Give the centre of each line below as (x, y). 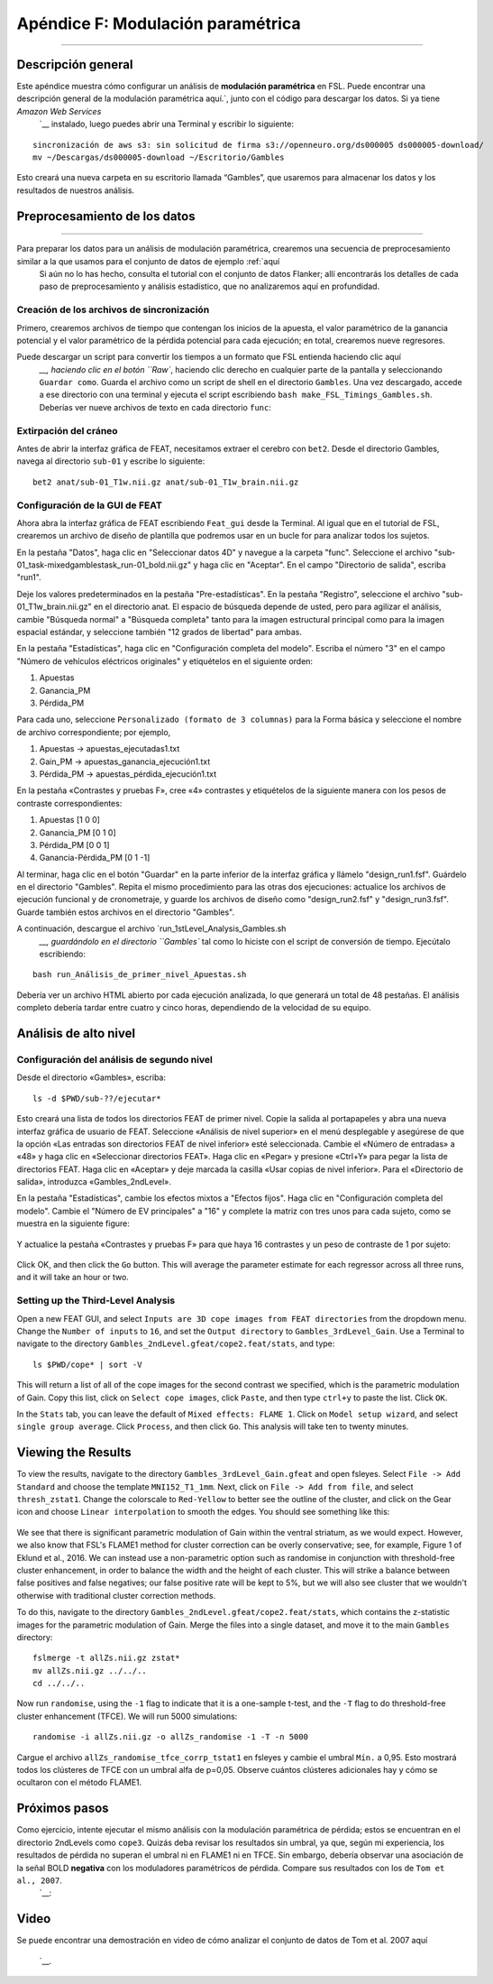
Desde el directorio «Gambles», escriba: (91, 1077)
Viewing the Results (74, 1453)
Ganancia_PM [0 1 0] (78, 832)
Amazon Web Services (59, 111)
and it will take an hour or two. (73, 1278)
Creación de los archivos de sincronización (113, 309)
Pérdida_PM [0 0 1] (74, 844)
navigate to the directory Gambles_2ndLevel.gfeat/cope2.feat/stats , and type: (176, 1343)
